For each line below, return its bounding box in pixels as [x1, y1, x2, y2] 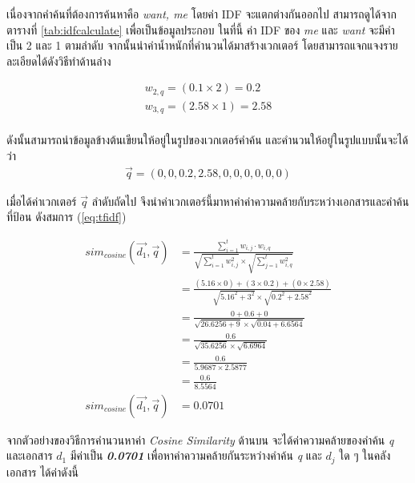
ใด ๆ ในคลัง [339, 447, 391, 464]
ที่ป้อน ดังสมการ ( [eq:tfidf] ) [6, 208, 127, 225]
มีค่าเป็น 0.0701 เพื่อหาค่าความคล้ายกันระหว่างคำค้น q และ [70, 447, 322, 464]
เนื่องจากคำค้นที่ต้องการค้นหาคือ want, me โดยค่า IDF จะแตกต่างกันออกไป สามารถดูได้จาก [6, 6, 397, 22]
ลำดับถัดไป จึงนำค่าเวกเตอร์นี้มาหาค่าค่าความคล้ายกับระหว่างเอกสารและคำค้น [91, 192, 409, 209]
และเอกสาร [6, 447, 53, 464]
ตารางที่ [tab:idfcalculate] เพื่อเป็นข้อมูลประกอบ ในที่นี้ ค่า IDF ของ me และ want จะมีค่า [6, 21, 395, 38]
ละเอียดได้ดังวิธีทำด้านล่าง [6, 52, 111, 69]
